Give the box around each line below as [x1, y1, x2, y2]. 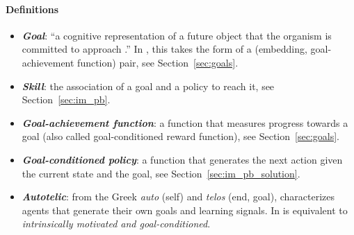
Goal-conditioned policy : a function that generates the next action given [22, 152, 343, 166]
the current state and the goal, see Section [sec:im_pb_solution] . [22, 166, 300, 180]
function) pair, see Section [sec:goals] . [77, 55, 239, 69]
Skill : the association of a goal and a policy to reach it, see [22, 78, 275, 93]
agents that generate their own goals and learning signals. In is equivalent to [22, 202, 348, 217]
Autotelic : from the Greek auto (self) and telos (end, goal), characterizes [22, 189, 335, 204]
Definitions [6, 1, 59, 16]
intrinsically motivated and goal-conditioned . [22, 216, 211, 231]
